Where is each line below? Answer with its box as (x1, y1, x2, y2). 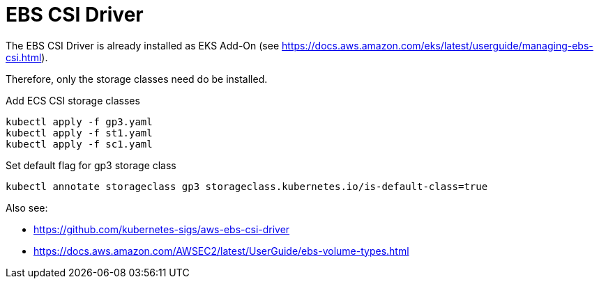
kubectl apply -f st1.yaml (6, 127, 153, 139)
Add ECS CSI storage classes (6, 94, 140, 106)
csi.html (6, 51, 42, 63)
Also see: (6, 201, 48, 214)
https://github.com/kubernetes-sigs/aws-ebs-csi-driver (33, 223, 290, 235)
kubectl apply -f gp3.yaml (6, 116, 153, 127)
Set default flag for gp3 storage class (6, 159, 176, 171)
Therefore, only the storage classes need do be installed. (6, 72, 268, 85)
